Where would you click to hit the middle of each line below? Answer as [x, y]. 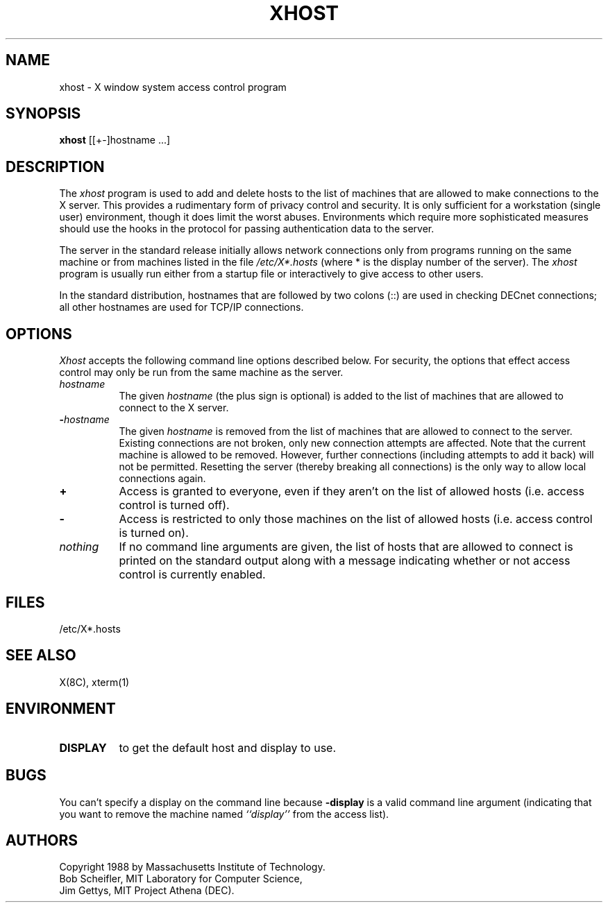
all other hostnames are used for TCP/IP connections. [181, 307]
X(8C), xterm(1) [94, 682]
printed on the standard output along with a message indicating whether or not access [345, 561]
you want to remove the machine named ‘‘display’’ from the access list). [224, 814]
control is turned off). [174, 505]
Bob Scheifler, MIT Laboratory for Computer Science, [181, 879]
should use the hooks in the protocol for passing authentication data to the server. [247, 229]
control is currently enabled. [192, 575]
